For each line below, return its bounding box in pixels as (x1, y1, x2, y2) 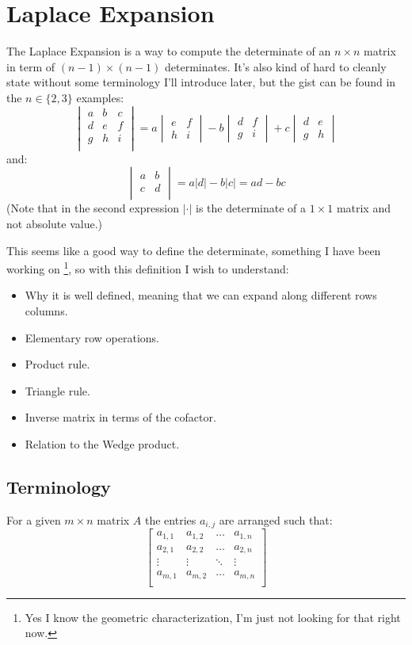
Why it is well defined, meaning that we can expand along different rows (25, 287, 377, 303)
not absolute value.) (6, 215, 103, 231)
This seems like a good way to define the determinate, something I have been (6, 242, 381, 258)
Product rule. (25, 356, 90, 372)
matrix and (336, 200, 391, 216)
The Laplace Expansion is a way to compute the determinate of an (6, 43, 331, 59)
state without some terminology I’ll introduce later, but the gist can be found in (6, 74, 396, 90)
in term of (6, 58, 55, 74)
